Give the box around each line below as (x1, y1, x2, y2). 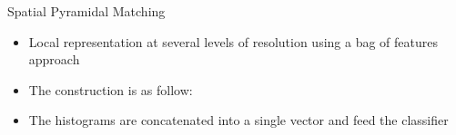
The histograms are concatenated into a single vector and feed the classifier (28, 111, 449, 130)
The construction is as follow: (28, 80, 193, 99)
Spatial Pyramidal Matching (7, 2, 166, 20)
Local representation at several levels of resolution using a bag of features (28, 32, 439, 51)
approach (28, 50, 80, 69)
